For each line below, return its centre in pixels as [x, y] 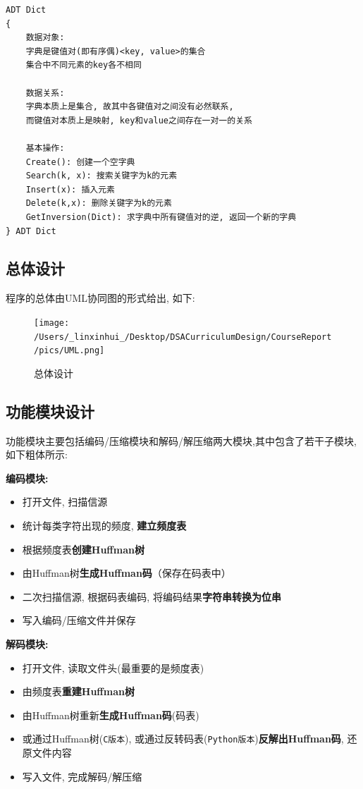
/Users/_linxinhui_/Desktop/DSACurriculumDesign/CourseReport [183, 337]
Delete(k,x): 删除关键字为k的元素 [99, 203]
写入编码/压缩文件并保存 [79, 620]
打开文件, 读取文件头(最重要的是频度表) [113, 667]
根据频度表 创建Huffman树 [83, 549]
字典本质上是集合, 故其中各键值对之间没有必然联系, [130, 107]
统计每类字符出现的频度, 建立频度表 [104, 526]
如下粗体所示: [37, 454]
